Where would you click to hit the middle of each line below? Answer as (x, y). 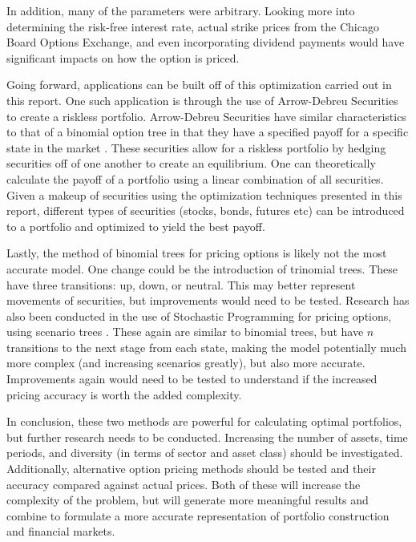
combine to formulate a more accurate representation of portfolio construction (198, 515)
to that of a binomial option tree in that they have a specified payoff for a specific (208, 132)
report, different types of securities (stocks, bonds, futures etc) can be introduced (206, 210)
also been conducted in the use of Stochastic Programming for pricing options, (199, 315)
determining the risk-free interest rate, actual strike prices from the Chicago (193, 26)
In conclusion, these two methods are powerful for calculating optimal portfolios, (204, 421)
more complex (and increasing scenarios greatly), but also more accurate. (186, 363)
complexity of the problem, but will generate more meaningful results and (188, 500)
